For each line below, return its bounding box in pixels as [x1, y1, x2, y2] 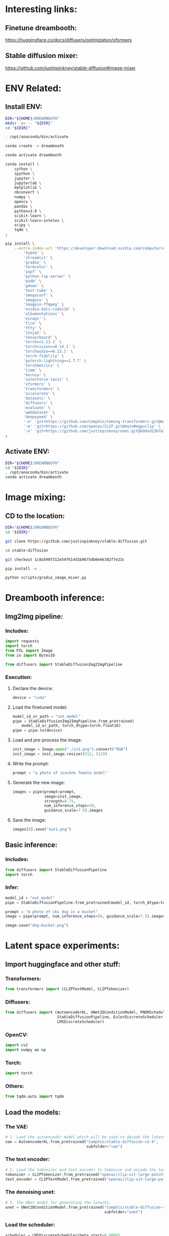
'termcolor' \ [23, 265, 53, 270]
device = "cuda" [12, 695, 47, 700]
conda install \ [5, 162, 39, 167]
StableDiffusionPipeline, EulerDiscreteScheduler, [57, 1015, 165, 1020]
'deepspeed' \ [23, 414, 53, 419]
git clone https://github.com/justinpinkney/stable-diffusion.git [5, 538, 147, 544]
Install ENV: [5, 102, 43, 111]
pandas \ [14, 204, 33, 209]
